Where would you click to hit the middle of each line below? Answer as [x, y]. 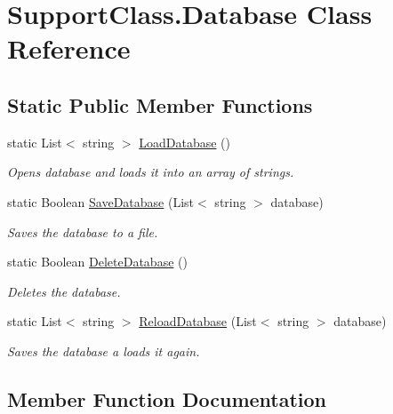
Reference [69, 48]
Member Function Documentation [167, 398]
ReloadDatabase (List [198, 321]
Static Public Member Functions [160, 104]
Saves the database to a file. [83, 231]
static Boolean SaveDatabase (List [101, 201]
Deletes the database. [64, 291]
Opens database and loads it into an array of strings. [151, 172]
